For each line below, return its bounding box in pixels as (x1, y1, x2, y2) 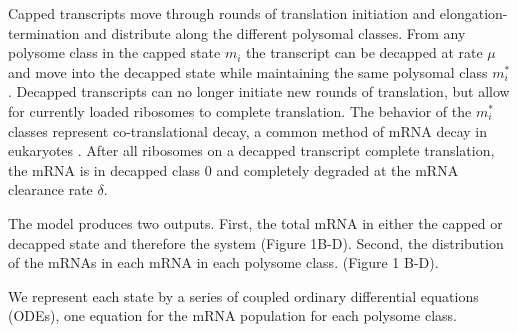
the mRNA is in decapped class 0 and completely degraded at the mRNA (8, 159, 459, 180)
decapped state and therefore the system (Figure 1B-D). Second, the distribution (8, 232, 504, 253)
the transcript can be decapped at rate (246, 42, 483, 63)
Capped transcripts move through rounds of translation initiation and (8, 3, 436, 23)
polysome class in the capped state (8, 42, 221, 63)
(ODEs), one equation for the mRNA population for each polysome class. (8, 305, 457, 326)
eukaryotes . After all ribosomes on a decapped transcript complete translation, (8, 140, 495, 161)
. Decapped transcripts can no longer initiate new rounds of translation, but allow (8, 81, 510, 102)
